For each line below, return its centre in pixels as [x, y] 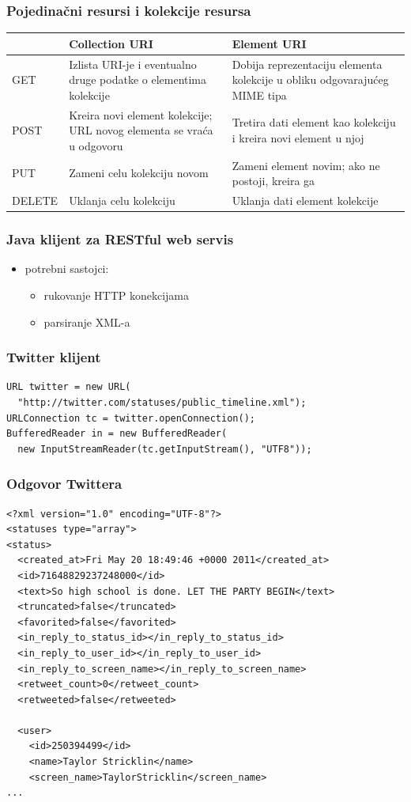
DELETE [35, 200]
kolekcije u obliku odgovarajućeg [310, 79]
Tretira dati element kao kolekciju [314, 122]
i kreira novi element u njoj [298, 137]
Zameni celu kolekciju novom [139, 173]
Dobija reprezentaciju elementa [307, 64]
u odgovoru [96, 145]
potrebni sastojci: [67, 269]
